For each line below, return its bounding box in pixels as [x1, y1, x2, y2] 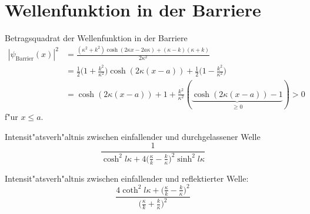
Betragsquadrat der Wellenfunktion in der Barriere [5, 32, 188, 44]
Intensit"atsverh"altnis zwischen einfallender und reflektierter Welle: [5, 172, 249, 184]
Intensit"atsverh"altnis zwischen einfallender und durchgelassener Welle [5, 130, 261, 142]
